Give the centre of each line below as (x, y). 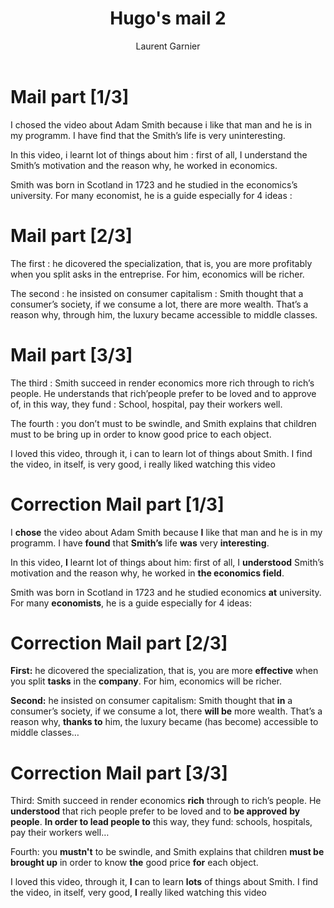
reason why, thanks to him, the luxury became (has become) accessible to (164, 722)
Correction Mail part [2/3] (119, 643)
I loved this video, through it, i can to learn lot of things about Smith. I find (161, 453)
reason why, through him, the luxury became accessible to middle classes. (164, 314)
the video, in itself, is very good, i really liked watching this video (143, 464)
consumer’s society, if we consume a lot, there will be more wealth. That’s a (166, 711)
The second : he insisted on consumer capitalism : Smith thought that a (157, 293)
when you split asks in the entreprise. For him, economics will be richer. (157, 274)
